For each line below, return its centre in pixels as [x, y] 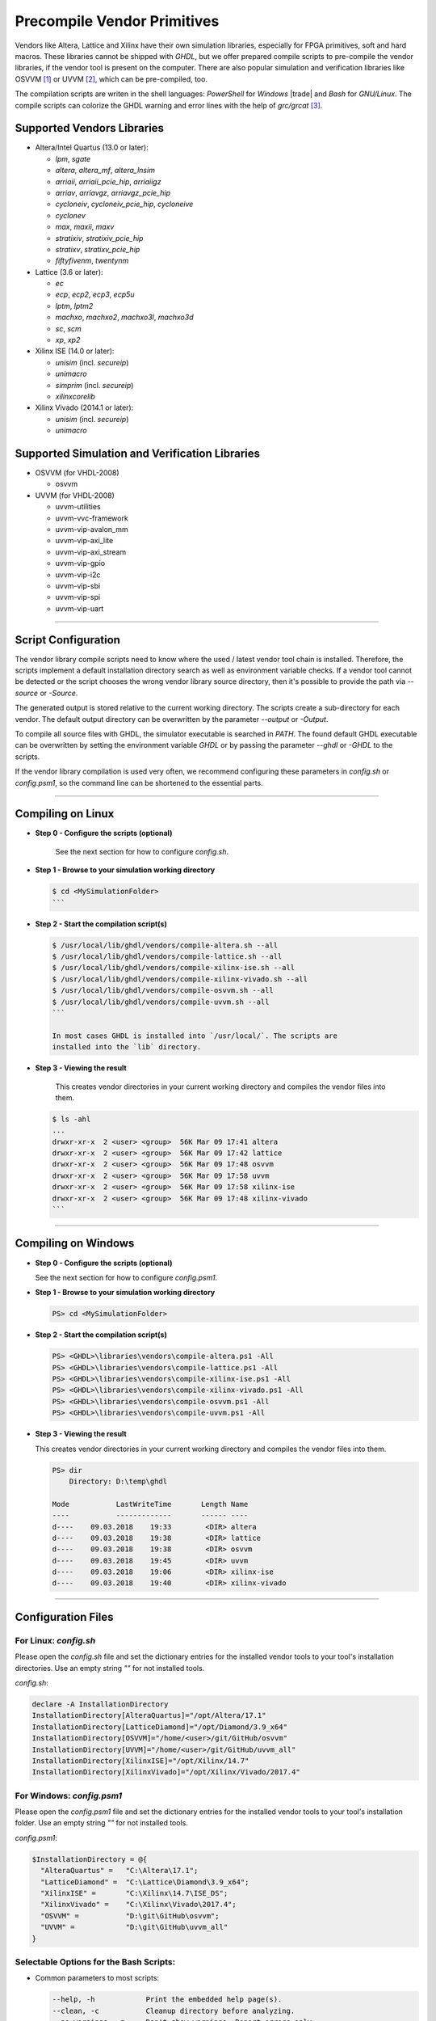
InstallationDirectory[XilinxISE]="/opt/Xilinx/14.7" [140, 1761]
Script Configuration [68, 640]
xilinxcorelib [75, 397]
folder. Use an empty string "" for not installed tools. [102, 1823]
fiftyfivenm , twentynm [92, 261]
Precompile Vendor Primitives [117, 21]
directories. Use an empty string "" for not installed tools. [110, 1668]
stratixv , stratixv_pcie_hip [98, 249]
